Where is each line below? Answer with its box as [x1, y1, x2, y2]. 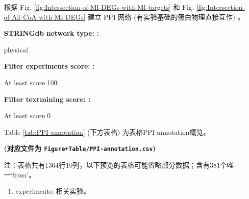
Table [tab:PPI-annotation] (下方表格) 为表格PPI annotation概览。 [4, 126, 210, 137]
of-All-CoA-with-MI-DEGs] [4, 11, 86, 22]
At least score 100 [4, 77, 58, 87]
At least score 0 [4, 110, 51, 121]
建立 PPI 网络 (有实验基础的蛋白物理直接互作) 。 [87, 11, 245, 22]
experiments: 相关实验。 [15, 186, 90, 196]
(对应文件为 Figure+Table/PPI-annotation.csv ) [4, 143, 156, 153]
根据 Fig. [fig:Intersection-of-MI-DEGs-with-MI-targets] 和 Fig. [4, 2, 194, 12]
